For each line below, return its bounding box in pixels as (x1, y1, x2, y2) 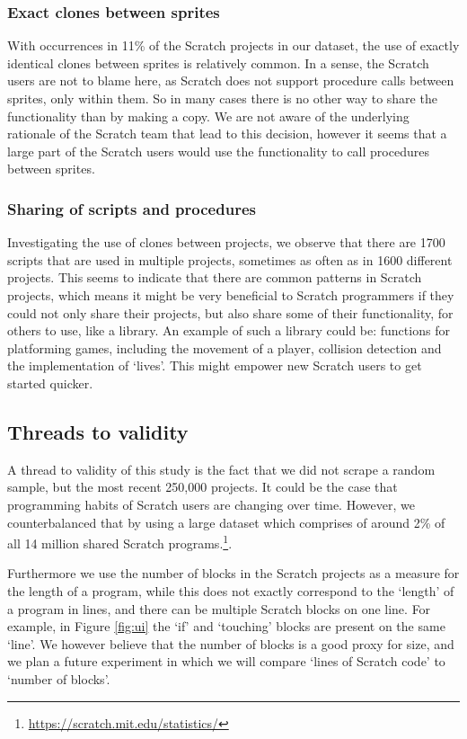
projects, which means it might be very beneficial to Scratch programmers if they (7, 285, 454, 304)
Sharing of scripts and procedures (7, 197, 256, 219)
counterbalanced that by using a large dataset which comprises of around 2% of (7, 512, 445, 531)
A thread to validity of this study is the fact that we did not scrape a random (7, 459, 436, 478)
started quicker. (7, 373, 93, 392)
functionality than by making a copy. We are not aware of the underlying (7, 106, 410, 125)
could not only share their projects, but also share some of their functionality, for (7, 303, 454, 322)
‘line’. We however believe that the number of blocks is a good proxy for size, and (7, 634, 454, 653)
